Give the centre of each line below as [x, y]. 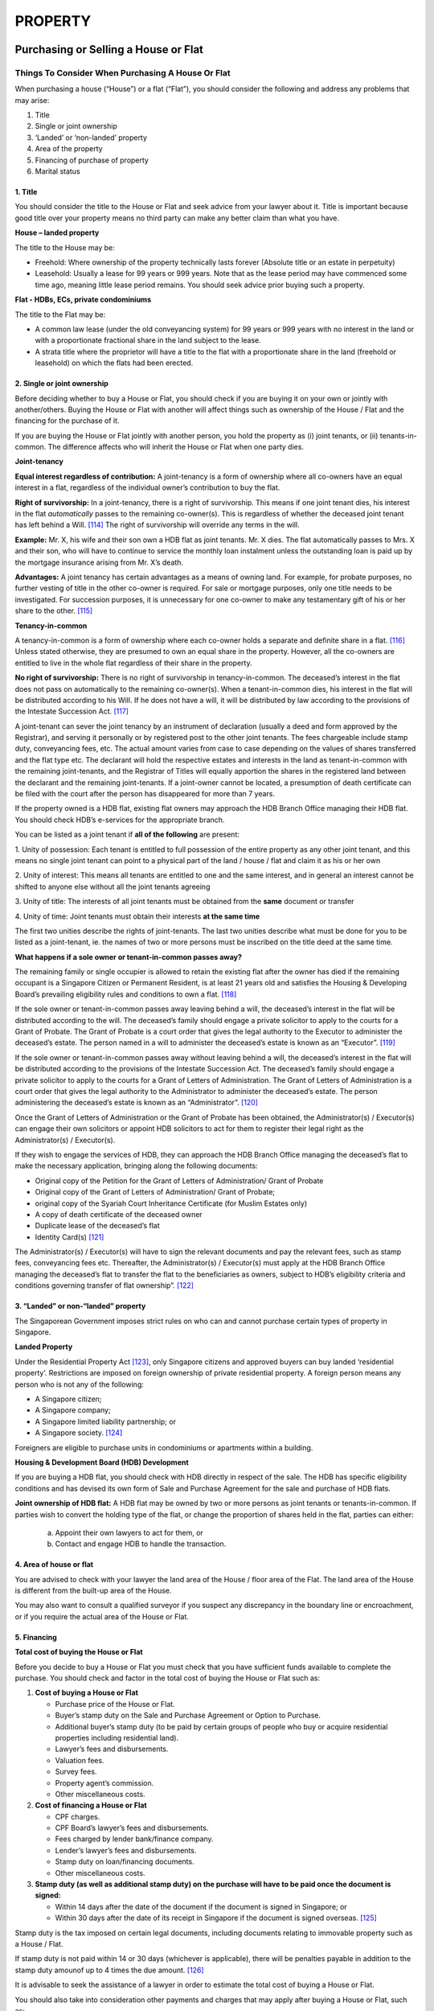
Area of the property [69, 149]
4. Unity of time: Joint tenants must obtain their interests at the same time [137, 916]
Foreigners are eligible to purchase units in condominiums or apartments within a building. [164, 1447]
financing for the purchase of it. [67, 421]
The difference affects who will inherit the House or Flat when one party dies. [176, 447]
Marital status [57, 171]
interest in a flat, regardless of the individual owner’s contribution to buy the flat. [147, 487]
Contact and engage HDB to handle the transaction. [141, 1544]
